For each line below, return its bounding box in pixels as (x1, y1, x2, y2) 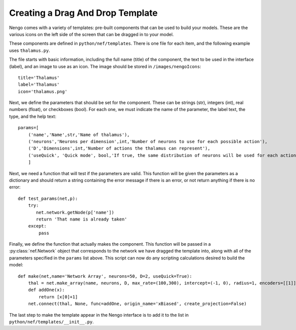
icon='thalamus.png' (18, 89, 68, 94)
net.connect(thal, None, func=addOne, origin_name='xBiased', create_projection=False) (28, 301, 247, 307)
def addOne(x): (28, 287, 65, 293)
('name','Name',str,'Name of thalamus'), (28, 132, 130, 138)
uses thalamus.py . (9, 47, 50, 53)
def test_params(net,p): (18, 195, 78, 201)
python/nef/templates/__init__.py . (9, 319, 94, 325)
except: (28, 223, 47, 229)
